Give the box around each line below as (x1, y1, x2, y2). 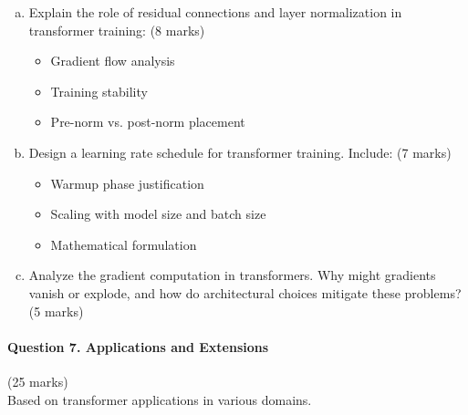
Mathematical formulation (50, 234, 197, 254)
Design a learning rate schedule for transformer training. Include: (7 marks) (28, 142, 452, 161)
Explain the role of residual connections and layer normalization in (28, 3, 402, 21)
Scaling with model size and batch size (50, 204, 266, 223)
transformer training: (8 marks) (28, 20, 205, 39)
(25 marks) (7, 371, 68, 390)
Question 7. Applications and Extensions (7, 337, 269, 356)
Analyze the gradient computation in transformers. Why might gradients (28, 265, 436, 285)
